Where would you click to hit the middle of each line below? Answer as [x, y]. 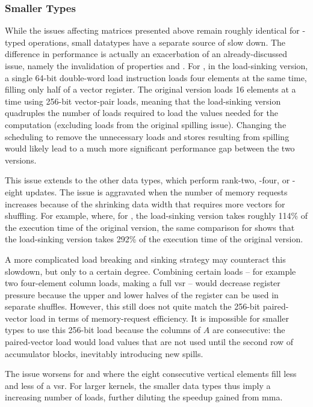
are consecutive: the [249, 330]
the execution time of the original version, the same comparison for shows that [150, 227]
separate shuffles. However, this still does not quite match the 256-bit [132, 306]
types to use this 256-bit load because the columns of [103, 330]
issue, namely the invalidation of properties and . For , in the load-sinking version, [156, 66]
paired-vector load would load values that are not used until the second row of [149, 342]
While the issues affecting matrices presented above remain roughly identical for [152, 30]
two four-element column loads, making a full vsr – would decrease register [143, 283]
